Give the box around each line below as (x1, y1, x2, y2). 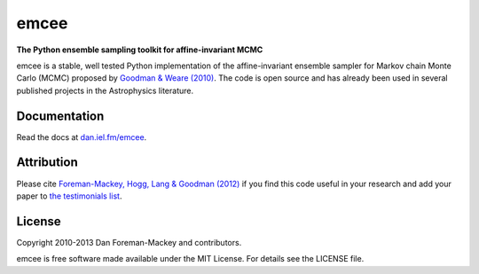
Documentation (16, 108, 105, 123)
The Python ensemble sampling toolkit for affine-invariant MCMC (16, 44, 263, 55)
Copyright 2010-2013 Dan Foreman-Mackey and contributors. (16, 237, 242, 247)
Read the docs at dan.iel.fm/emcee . (16, 131, 147, 142)
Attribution (16, 155, 79, 170)
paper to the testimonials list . (16, 191, 122, 201)
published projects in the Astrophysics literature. (16, 85, 194, 96)
